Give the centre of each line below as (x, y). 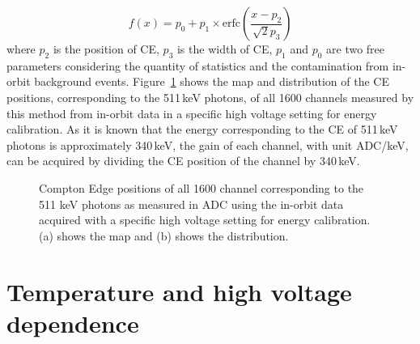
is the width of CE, (225, 49)
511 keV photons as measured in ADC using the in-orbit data (191, 204)
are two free (356, 49)
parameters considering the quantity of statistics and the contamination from (198, 65)
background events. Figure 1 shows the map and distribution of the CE (212, 81)
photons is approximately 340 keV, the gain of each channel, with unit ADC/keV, (208, 144)
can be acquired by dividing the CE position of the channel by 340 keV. (183, 161)
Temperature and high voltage (179, 291)
